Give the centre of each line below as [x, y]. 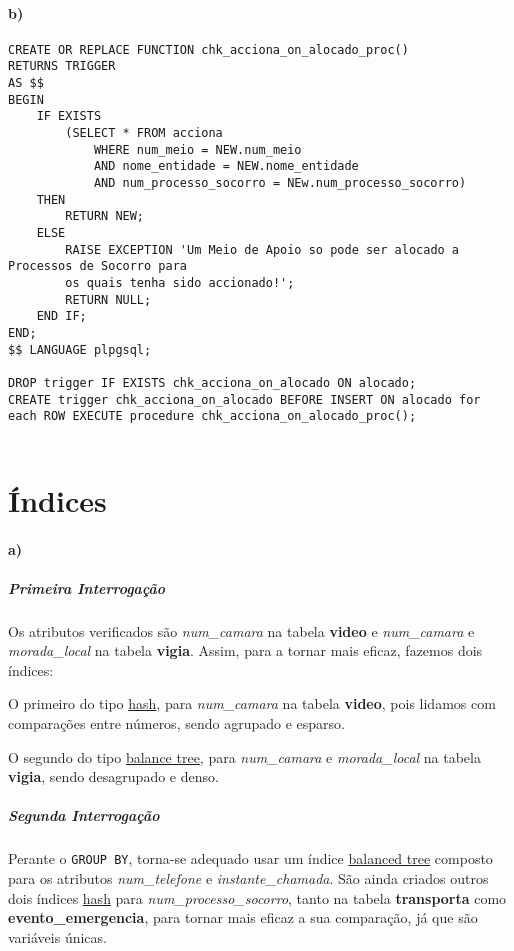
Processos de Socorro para [97, 266]
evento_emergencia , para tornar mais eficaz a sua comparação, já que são [243, 917]
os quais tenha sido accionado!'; [180, 282]
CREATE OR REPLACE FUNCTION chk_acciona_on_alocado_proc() [208, 49]
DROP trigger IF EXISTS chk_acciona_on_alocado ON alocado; [212, 382]
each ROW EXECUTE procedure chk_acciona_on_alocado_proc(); [212, 416]
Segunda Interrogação [84, 815]
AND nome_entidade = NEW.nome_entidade [226, 166]
